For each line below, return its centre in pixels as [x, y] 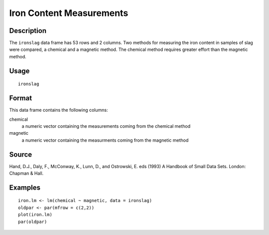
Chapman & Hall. [26, 173]
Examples [25, 187]
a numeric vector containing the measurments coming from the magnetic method [105, 140]
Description [28, 31]
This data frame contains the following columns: [59, 110]
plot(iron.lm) [35, 215]
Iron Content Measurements [69, 13]
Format [21, 98]
